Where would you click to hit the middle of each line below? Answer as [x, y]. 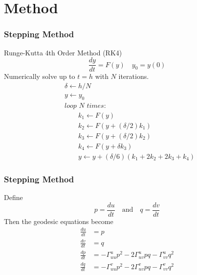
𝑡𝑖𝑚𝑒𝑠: [96, 106]
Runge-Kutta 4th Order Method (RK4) [63, 52]
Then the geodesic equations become [59, 221]
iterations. [134, 76]
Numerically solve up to [40, 76]
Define [13, 197]
